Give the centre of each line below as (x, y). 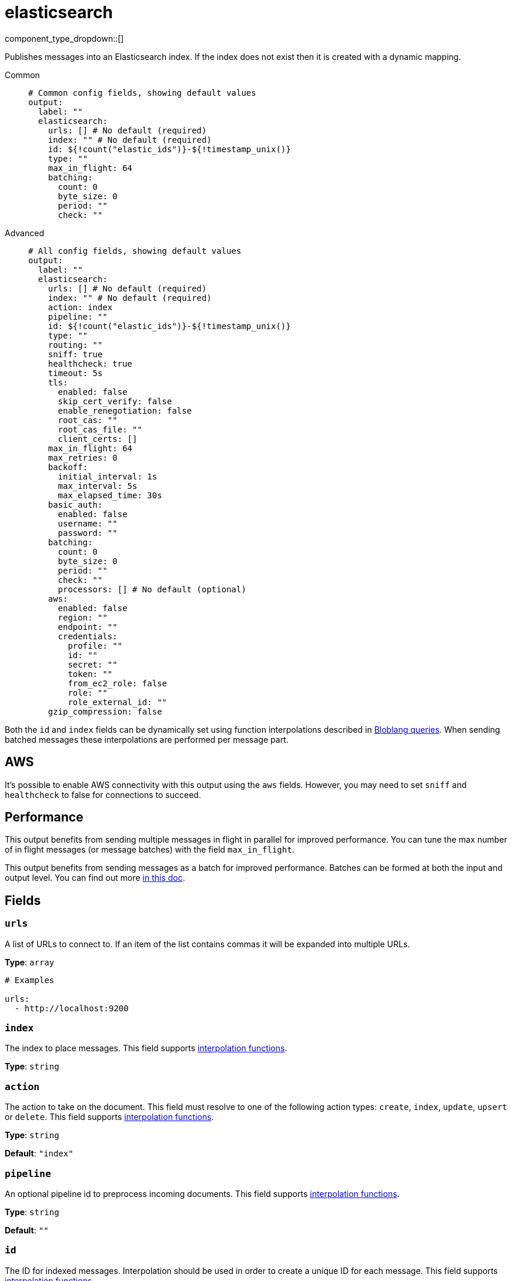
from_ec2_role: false (118, 683)
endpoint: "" (88, 627)
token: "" (90, 674)
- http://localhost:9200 (71, 1008)
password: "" (88, 533)
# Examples (30, 980)
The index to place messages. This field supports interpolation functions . (146, 1048)
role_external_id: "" (118, 702)
